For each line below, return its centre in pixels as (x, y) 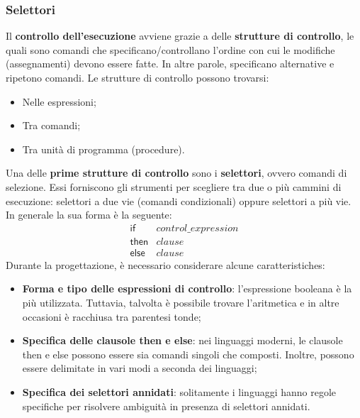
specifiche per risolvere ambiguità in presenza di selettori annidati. (166, 406)
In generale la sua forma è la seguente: (89, 215)
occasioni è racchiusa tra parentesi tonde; (112, 316)
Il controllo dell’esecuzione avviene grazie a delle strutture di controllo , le (180, 36)
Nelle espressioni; (59, 101)
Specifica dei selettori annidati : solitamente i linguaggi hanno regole (179, 392)
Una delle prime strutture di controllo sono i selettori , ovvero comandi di (176, 173)
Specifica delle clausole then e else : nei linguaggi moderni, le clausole (182, 340)
